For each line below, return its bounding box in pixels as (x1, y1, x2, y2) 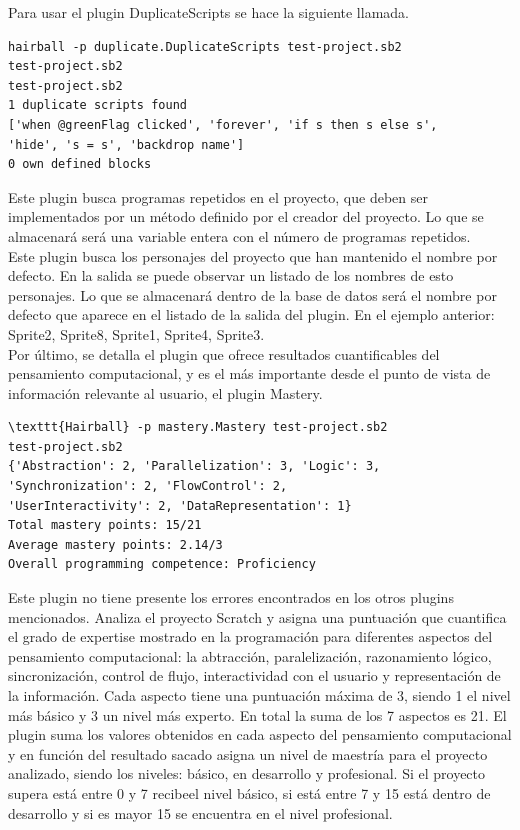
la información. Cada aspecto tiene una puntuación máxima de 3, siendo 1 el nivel (8, 685, 511, 705)
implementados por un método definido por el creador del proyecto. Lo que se (8, 206, 484, 227)
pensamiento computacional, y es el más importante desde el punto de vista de (8, 363, 491, 384)
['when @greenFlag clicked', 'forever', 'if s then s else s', (8, 117, 438, 132)
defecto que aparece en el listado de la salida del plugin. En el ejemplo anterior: (8, 304, 495, 325)
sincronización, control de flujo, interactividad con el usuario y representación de (8, 665, 501, 686)
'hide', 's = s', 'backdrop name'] (8, 137, 245, 152)
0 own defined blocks (8, 157, 152, 172)
